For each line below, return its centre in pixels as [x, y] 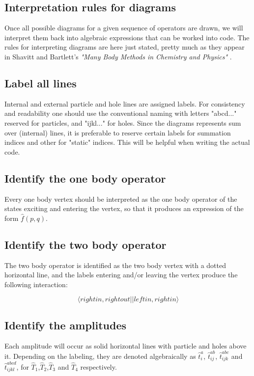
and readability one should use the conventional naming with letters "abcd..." [121, 113]
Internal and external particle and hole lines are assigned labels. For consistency [125, 103]
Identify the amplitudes [66, 325]
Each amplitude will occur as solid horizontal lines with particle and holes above [126, 345]
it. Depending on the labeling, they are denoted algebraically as [100, 356]
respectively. [99, 367]
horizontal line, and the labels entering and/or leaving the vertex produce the [121, 275]
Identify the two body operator [85, 244]
